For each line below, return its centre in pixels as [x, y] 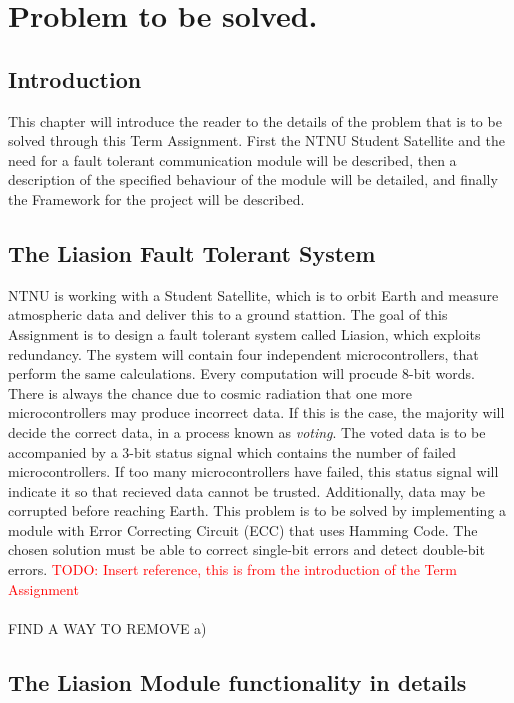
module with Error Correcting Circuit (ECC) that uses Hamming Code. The [243, 529]
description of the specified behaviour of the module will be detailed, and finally [253, 179]
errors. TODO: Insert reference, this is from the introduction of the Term [232, 569]
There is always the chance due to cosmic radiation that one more [210, 392]
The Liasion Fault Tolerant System [192, 252]
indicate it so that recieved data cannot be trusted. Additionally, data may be [247, 490]
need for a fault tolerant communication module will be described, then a [232, 159]
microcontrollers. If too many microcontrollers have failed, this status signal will [253, 471]
